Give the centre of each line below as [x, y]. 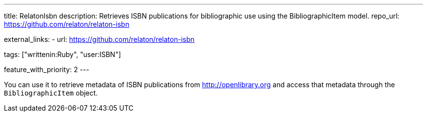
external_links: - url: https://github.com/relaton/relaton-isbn [99, 39]
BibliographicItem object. [51, 93]
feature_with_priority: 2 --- [47, 69]
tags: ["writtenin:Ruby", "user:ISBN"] [63, 54]
